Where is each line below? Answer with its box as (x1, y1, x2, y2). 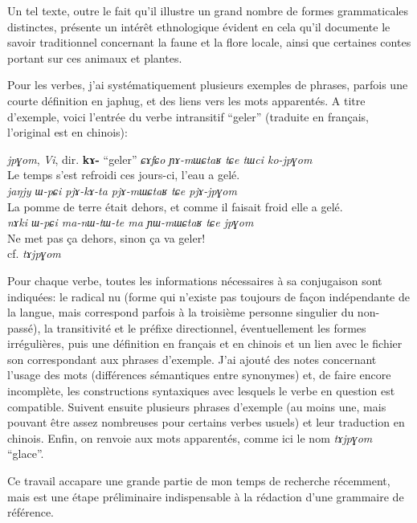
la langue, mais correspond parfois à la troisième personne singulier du (7, 304, 354, 321)
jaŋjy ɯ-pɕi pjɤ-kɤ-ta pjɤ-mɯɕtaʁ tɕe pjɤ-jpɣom (7, 182, 237, 198)
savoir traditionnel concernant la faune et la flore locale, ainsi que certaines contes (7, 34, 411, 51)
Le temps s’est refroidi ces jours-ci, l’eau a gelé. (7, 166, 240, 183)
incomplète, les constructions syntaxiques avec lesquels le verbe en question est (7, 382, 395, 399)
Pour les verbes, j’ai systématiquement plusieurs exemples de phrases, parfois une (7, 76, 408, 93)
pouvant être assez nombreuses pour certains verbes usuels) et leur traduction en (7, 414, 405, 431)
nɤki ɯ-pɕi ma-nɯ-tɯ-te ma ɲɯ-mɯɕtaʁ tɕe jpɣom (7, 214, 254, 231)
